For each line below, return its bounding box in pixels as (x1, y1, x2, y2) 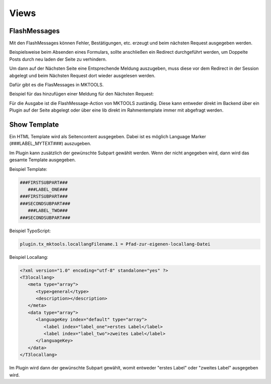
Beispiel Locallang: (9, 254, 49, 260)
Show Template (9, 121, 59, 129)
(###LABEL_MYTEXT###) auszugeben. (9, 141, 91, 147)
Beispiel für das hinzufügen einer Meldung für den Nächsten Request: (9, 91, 154, 97)
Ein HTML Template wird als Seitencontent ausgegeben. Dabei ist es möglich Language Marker (9, 134, 206, 140)
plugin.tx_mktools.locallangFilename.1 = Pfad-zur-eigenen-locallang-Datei (20, 241, 211, 247)
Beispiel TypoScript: (9, 228, 51, 234)
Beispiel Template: (9, 166, 48, 172)
